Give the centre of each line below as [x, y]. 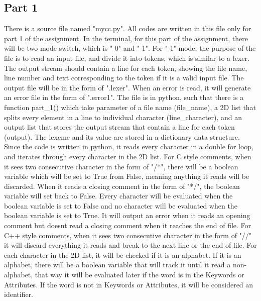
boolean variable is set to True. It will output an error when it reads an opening [127, 215]
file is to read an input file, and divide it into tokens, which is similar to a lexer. [127, 58]
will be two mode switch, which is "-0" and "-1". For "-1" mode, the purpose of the [130, 48]
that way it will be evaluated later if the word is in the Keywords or [140, 275]
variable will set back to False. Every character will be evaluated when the [118, 196]
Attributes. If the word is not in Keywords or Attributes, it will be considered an [129, 284]
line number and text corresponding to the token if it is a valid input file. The [124, 78]
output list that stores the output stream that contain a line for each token [119, 127]
